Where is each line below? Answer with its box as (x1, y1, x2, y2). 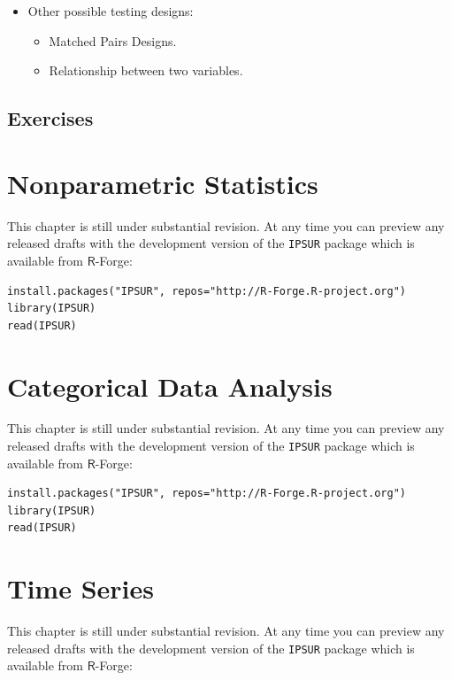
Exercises (7, 104, 94, 132)
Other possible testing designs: (27, 2, 194, 19)
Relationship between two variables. (49, 61, 243, 80)
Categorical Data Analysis (7, 367, 333, 404)
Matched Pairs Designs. (49, 31, 177, 50)
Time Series (7, 570, 154, 607)
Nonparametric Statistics (7, 165, 318, 201)
